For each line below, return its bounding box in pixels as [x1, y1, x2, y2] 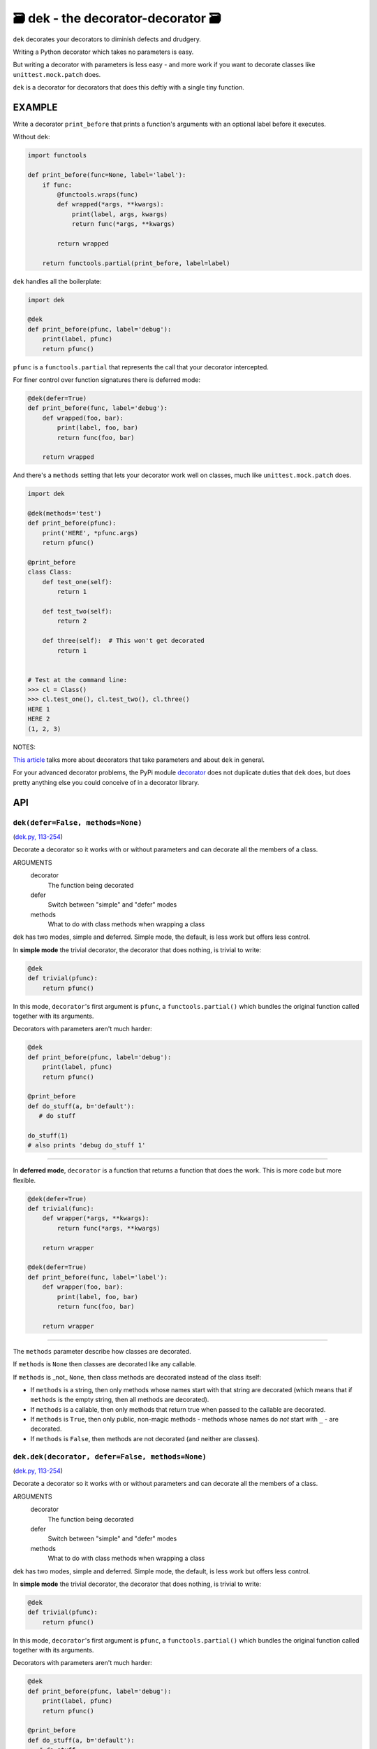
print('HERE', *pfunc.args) [42, 529, 139, 537]
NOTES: [13, 742, 36, 751]
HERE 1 [27, 705, 50, 713]
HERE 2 [27, 715, 50, 723]
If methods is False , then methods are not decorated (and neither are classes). [30, 1434, 260, 1443]
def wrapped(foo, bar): [42, 413, 124, 422]
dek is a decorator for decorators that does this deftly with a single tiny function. [13, 83, 244, 92]
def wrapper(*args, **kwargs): [42, 1215, 149, 1222]
